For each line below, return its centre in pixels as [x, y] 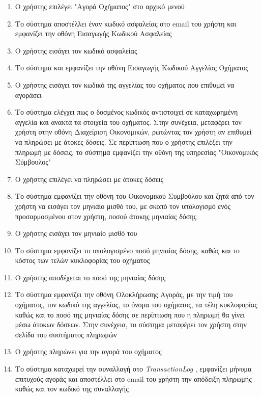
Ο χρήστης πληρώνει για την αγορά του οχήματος [88, 351]
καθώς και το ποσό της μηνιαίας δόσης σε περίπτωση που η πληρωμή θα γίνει [130, 314]
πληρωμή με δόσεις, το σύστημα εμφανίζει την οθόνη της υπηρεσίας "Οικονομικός [136, 152]
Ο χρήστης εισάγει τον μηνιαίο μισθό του [76, 233]
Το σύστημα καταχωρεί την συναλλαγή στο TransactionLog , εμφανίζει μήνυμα [133, 369]
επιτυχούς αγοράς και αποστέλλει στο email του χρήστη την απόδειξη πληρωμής [133, 378]
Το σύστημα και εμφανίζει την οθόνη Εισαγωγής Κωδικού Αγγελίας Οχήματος [132, 68]
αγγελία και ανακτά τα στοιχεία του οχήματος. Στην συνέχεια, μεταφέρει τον [128, 122]
